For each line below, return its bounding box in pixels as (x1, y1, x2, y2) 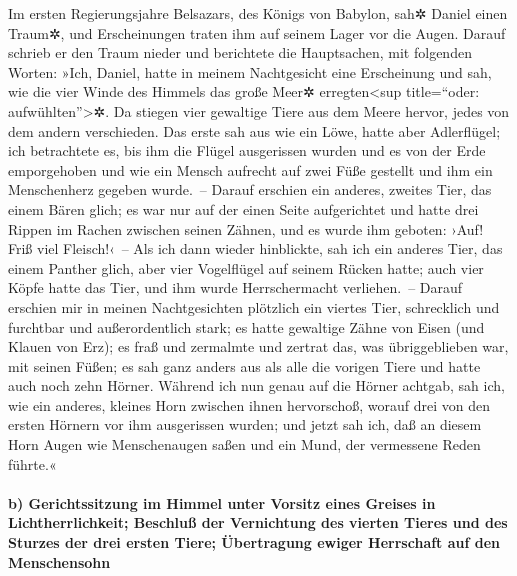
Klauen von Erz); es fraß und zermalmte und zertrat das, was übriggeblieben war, (8, 336, 509, 357)
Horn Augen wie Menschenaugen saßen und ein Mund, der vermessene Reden (8, 434, 481, 455)
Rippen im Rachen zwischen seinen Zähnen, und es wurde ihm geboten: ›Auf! (8, 218, 484, 239)
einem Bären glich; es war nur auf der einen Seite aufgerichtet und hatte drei (8, 198, 479, 219)
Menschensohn (8, 551, 111, 572)
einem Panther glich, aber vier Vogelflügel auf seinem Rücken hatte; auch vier (8, 257, 484, 278)
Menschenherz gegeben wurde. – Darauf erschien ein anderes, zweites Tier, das (8, 179, 492, 200)
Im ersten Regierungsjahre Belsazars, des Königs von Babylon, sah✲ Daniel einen (8, 3, 508, 23)
